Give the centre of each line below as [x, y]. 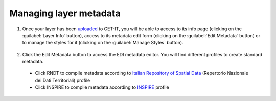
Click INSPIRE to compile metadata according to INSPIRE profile [102, 87]
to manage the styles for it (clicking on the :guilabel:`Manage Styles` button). [103, 43]
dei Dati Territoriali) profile [63, 80]
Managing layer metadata [65, 13]
